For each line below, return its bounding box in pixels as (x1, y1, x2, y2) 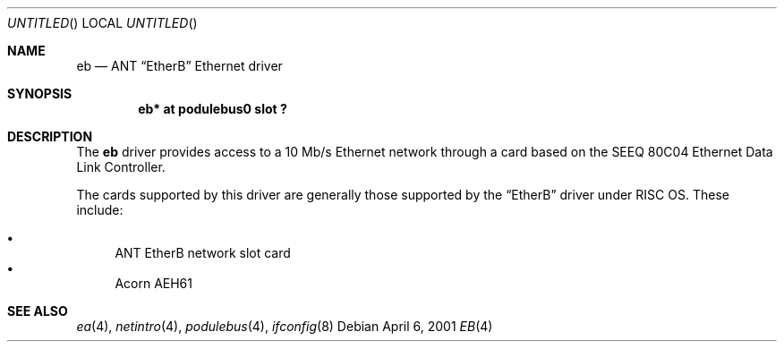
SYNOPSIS (7, 86, 72, 101)
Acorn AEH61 (115, 276, 192, 291)
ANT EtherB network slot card (115, 245, 291, 260)
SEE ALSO (7, 303, 68, 319)
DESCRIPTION (7, 129, 93, 144)
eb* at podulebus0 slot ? (138, 101, 287, 116)
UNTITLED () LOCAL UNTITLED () (7, 15, 198, 30)
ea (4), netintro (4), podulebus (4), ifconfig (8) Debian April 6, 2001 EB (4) (76, 319, 493, 334)
